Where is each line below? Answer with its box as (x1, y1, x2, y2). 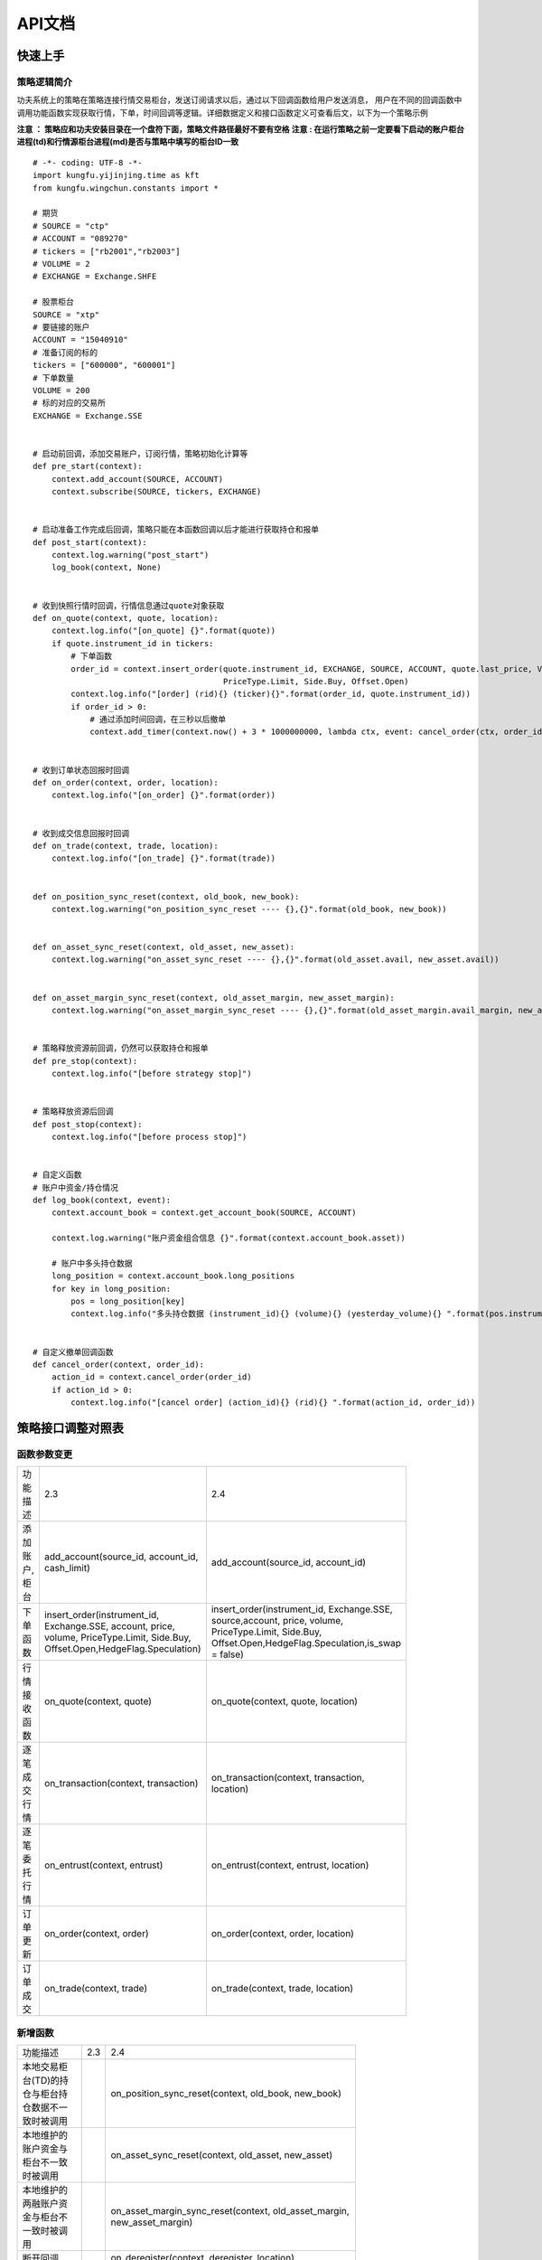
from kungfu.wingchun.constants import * (33, 183, 219, 193)
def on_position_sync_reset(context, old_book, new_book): (33, 891, 300, 901)
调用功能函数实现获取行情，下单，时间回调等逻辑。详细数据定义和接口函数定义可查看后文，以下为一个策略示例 (16, 107, 428, 118)
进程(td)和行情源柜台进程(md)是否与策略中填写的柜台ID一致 (16, 137, 239, 147)
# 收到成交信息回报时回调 (33, 828, 130, 838)
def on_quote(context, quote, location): (33, 613, 219, 623)
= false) (210, 1648, 244, 1661)
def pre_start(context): (33, 461, 143, 472)
